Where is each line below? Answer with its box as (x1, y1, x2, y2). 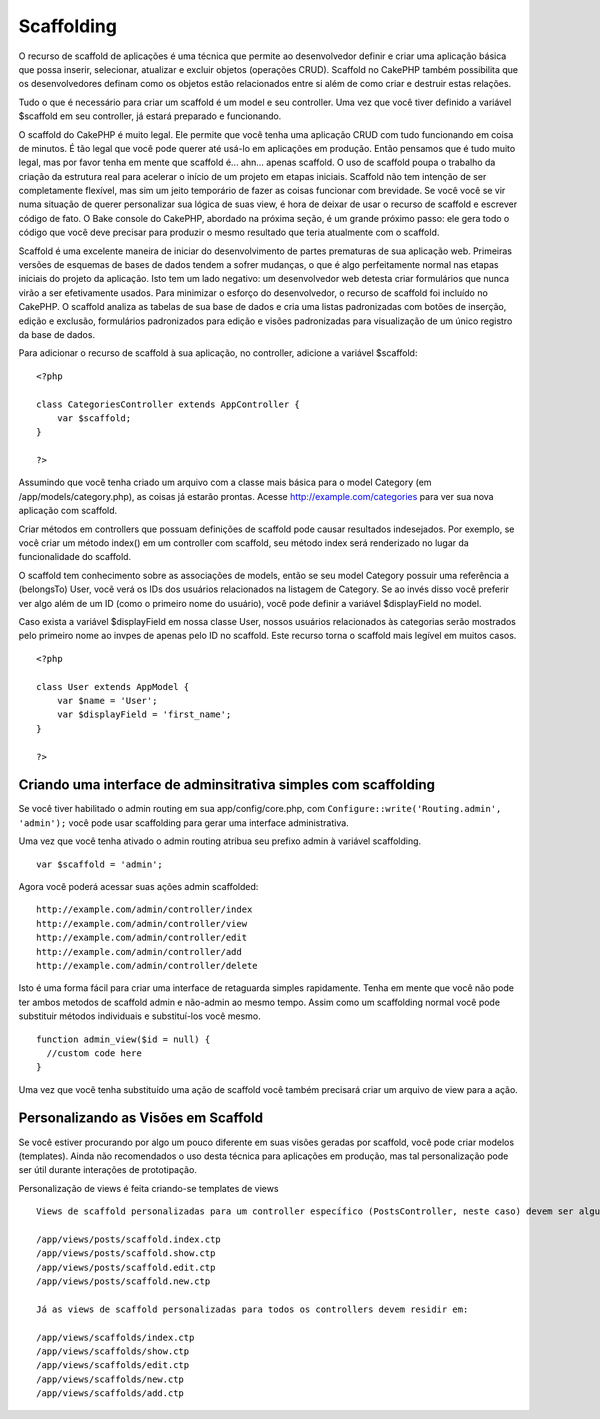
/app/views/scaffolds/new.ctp (36, 1373, 185, 1385)
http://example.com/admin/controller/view (36, 918, 248, 929)
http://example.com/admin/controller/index (36, 904, 253, 915)
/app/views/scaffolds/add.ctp (36, 1388, 185, 1399)
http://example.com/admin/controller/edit (36, 932, 248, 944)
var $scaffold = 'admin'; (36, 858, 164, 870)
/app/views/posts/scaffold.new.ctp (36, 1276, 211, 1287)
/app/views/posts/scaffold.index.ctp (36, 1233, 222, 1245)
